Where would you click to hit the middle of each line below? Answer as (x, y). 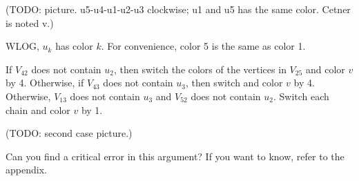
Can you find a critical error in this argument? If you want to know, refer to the (175, 156)
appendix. (26, 170)
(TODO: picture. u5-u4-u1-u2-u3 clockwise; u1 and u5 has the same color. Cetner (178, 9)
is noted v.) (30, 22)
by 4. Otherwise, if (45, 83)
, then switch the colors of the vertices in (200, 69)
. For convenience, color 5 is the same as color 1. (203, 46)
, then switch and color (234, 83)
